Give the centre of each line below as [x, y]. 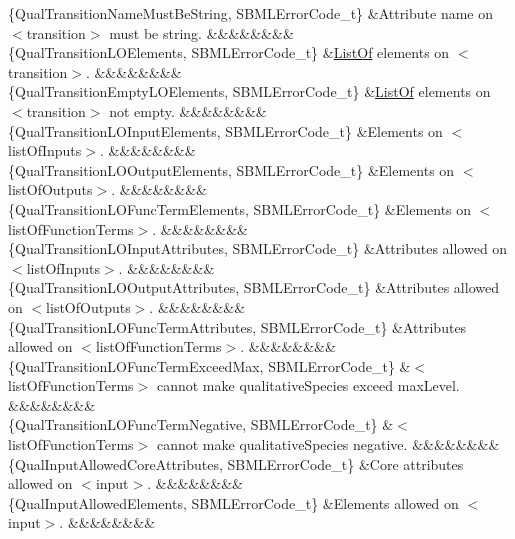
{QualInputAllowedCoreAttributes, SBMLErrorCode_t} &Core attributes [236, 463]
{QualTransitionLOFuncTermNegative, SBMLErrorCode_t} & [201, 424]
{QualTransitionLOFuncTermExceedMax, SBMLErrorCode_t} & [209, 365]
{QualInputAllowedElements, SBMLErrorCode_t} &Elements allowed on [233, 502]
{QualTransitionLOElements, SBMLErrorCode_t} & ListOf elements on [229, 52]
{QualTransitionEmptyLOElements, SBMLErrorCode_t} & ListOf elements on [249, 91]
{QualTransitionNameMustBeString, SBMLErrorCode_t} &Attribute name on [251, 13]
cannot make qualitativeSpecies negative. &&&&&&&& [328, 444]
